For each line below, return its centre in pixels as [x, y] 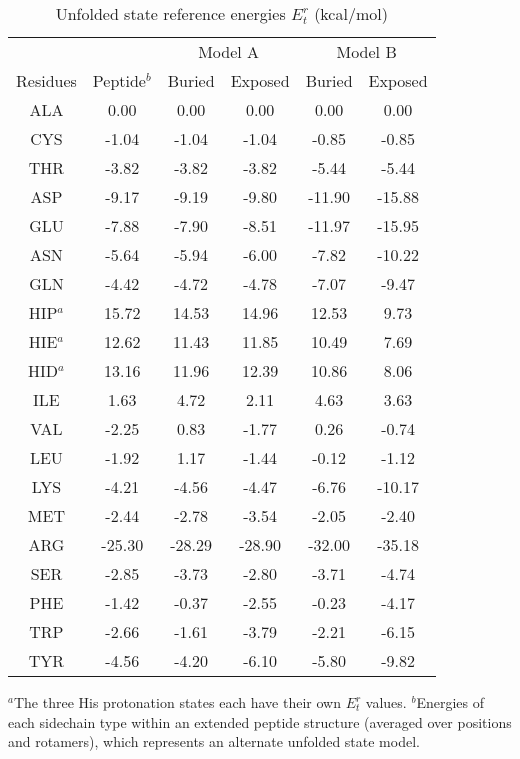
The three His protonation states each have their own [177, 702]
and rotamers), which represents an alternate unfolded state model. [214, 741]
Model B [366, 51]
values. [386, 702]
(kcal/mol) [351, 13]
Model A [229, 51]
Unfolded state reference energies [170, 13]
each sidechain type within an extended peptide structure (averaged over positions [260, 721]
